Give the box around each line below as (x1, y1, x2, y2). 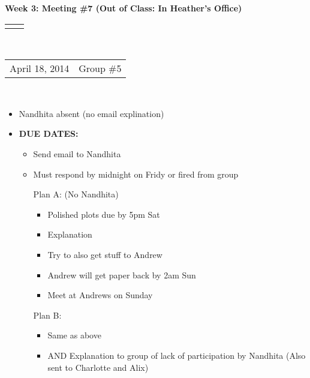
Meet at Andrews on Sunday (47, 289, 153, 301)
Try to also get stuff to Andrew (47, 248, 162, 260)
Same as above (47, 329, 101, 341)
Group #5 (79, 61, 122, 76)
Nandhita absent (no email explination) (19, 107, 164, 119)
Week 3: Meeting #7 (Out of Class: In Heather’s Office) (5, 2, 242, 14)
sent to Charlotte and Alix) (47, 361, 149, 373)
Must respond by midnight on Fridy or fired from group (33, 167, 239, 180)
